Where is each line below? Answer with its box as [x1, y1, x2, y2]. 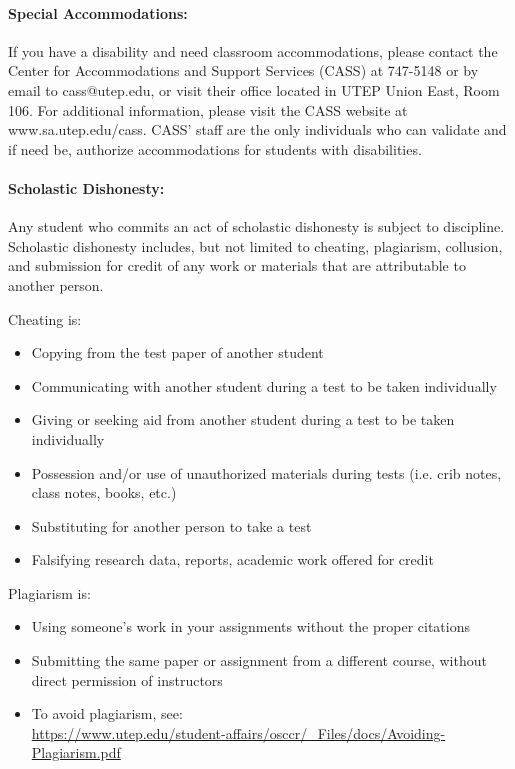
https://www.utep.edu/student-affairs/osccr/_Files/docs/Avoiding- [31, 722, 446, 743]
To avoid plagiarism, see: [31, 703, 183, 724]
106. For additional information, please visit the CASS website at [8, 99, 408, 120]
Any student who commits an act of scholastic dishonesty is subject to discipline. [8, 216, 505, 237]
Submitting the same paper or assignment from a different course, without [31, 650, 487, 671]
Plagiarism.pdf [31, 742, 121, 763]
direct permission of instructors [31, 669, 223, 690]
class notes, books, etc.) [31, 482, 177, 503]
